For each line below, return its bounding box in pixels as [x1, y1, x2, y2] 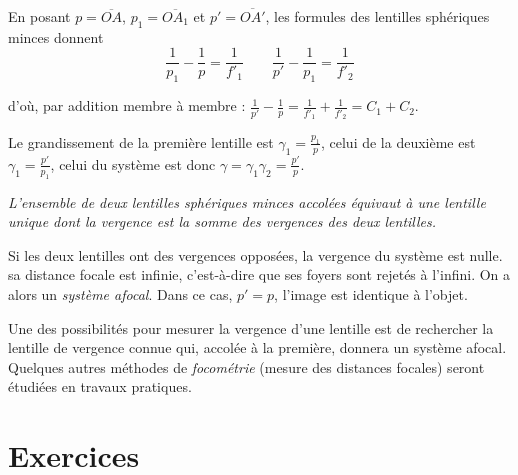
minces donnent [8, 26, 104, 47]
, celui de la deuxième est [320, 131, 476, 152]
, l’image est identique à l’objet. [274, 283, 468, 304]
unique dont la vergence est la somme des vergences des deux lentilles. [8, 211, 437, 232]
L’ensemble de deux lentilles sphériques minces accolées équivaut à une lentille [8, 191, 486, 212]
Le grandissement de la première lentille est [8, 131, 274, 152]
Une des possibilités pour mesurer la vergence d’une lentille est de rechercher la [8, 317, 494, 338]
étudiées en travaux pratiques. [8, 376, 192, 397]
